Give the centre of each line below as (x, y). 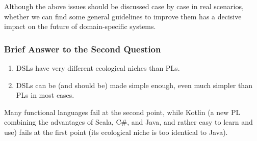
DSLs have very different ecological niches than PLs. (98, 68)
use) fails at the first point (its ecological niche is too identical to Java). (116, 132)
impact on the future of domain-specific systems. (80, 26)
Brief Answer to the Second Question (83, 49)
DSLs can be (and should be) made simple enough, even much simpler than (134, 85)
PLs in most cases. (45, 95)
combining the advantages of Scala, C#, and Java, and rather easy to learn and (128, 122)
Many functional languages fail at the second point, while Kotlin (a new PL (122, 112)
